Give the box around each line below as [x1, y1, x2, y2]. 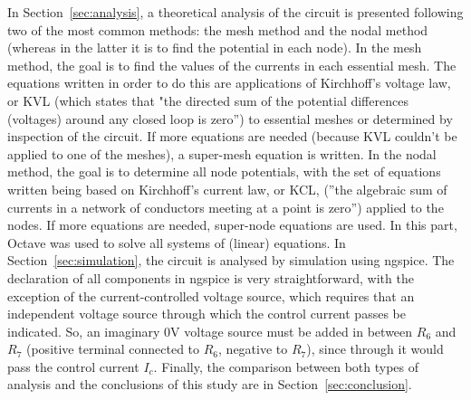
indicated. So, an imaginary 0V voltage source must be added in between [7, 321, 413, 340]
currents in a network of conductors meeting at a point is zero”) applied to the [7, 197, 444, 216]
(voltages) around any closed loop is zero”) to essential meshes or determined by [7, 109, 453, 128]
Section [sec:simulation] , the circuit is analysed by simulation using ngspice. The [7, 251, 455, 270]
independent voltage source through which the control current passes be [7, 304, 406, 323]
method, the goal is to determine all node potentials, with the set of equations [7, 162, 441, 181]
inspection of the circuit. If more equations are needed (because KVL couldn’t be [7, 127, 457, 146]
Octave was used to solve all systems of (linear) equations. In [7, 233, 346, 252]
